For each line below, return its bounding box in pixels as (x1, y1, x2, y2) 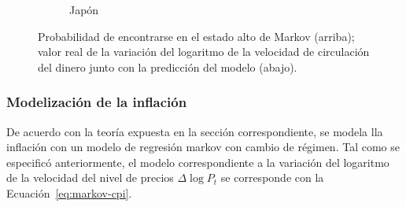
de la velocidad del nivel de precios (6, 169, 174, 186)
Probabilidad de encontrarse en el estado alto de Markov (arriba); (38, 28, 355, 44)
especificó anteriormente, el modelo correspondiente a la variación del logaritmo (6, 153, 389, 170)
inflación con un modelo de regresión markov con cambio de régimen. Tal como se (6, 139, 400, 155)
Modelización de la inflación (6, 92, 187, 112)
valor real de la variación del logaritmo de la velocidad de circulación (38, 43, 370, 60)
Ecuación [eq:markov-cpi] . (6, 184, 132, 201)
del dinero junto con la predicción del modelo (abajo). (38, 58, 297, 75)
